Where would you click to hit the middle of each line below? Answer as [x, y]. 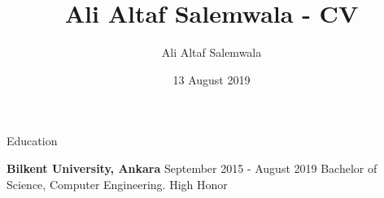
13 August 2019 [212, 79]
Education [32, 141]
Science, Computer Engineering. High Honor [117, 184]
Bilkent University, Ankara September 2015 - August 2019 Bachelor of [192, 168]
